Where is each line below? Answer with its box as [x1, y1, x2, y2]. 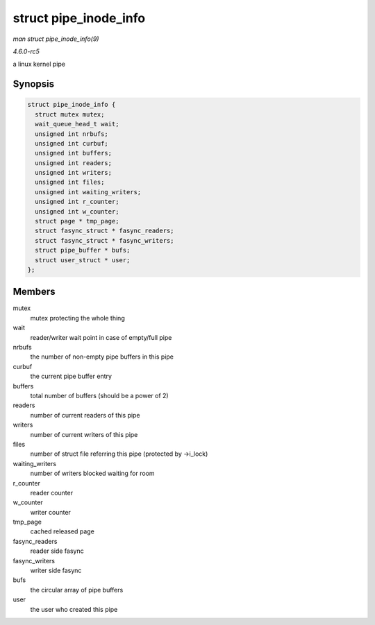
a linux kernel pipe [12, 60, 66, 69]
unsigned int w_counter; [35, 207, 119, 215]
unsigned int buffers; [35, 149, 112, 157]
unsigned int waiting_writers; [35, 188, 142, 196]
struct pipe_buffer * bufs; [35, 246, 131, 255]
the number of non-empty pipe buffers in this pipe [30, 352, 174, 361]
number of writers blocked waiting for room [30, 469, 156, 478]
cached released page [30, 527, 95, 536]
